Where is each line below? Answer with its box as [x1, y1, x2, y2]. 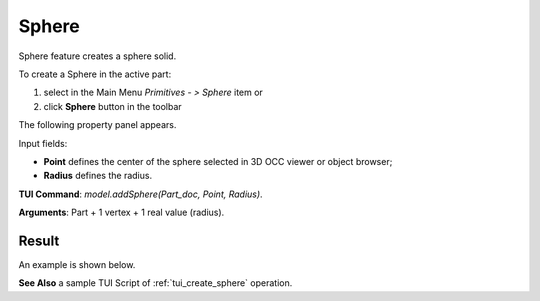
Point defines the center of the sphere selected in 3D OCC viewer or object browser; [43, 155, 393, 167]
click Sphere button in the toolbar [43, 100, 182, 112]
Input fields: [18, 137, 68, 149]
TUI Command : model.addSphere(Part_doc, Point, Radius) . [18, 188, 264, 200]
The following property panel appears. [18, 119, 177, 131]
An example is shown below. [18, 258, 136, 270]
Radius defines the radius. [43, 170, 153, 182]
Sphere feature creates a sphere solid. [18, 50, 177, 62]
